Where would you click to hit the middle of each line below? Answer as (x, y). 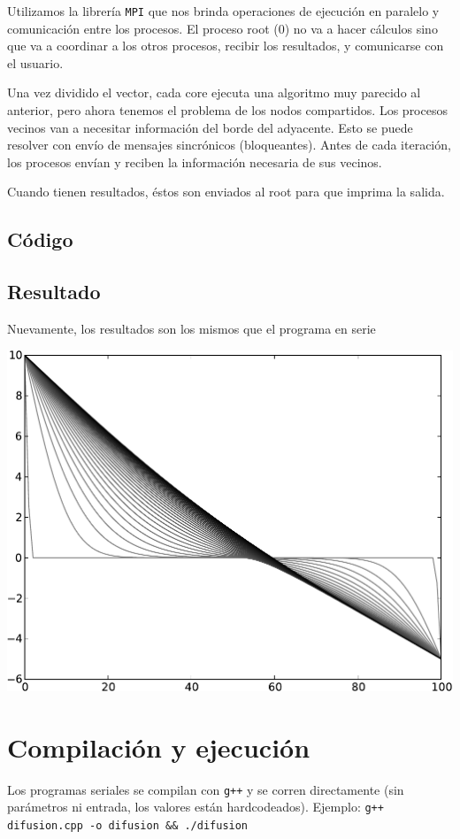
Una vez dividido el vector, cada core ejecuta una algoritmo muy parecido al (214, 92)
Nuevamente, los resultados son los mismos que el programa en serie (192, 328)
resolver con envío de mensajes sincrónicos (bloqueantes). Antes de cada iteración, (229, 145)
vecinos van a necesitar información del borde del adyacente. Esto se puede (210, 127)
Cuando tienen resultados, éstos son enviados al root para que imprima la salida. (226, 192)
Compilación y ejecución (159, 747)
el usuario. (35, 62)
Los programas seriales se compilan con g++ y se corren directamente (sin (206, 789)
